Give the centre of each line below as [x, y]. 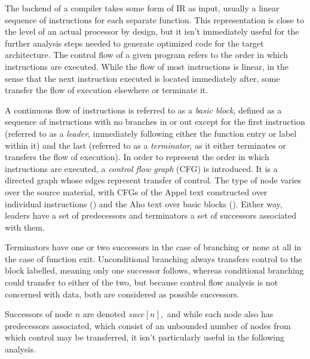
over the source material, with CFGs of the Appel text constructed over [136, 191]
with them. [25, 227]
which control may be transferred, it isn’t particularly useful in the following [145, 337]
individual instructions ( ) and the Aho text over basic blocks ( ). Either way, [144, 203]
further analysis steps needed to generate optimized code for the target [134, 43]
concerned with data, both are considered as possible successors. [122, 294]
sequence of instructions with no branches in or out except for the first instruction [155, 122]
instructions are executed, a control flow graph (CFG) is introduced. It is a [141, 168]
